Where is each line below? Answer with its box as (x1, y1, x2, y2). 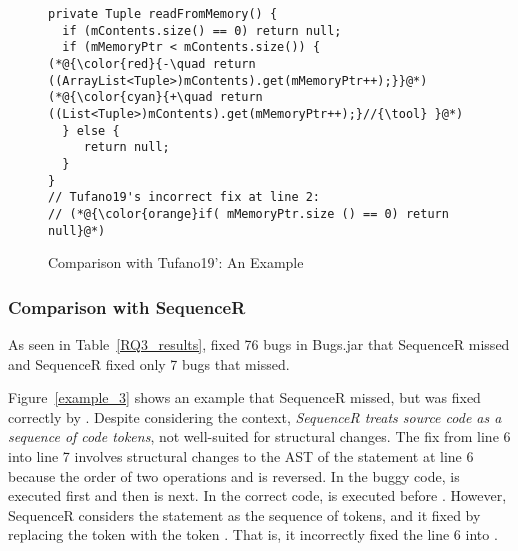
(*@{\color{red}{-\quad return (48, 56, 256, 71)
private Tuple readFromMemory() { (48, 7, 278, 21)
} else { (62, 123, 120, 138)
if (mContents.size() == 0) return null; (62, 23, 342, 38)
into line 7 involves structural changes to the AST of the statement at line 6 (8, 445, 474, 466)
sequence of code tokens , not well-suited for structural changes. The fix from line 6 (8, 426, 511, 447)
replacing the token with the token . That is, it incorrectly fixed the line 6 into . (8, 524, 498, 545)
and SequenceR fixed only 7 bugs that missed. (8, 353, 290, 374)
